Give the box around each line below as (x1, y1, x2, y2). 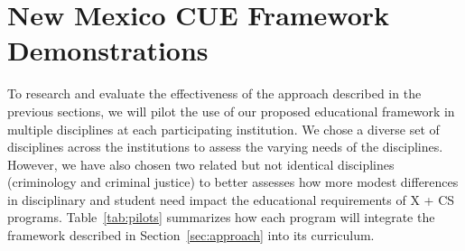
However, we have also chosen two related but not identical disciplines (7, 154, 395, 173)
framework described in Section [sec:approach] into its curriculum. (7, 226, 375, 245)
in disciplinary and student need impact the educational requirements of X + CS (7, 190, 455, 209)
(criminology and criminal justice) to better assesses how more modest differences (7, 172, 459, 191)
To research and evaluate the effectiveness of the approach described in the (7, 84, 422, 103)
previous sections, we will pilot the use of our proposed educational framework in (7, 101, 455, 120)
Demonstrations (7, 32, 209, 69)
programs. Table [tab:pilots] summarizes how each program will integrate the (7, 208, 435, 227)
